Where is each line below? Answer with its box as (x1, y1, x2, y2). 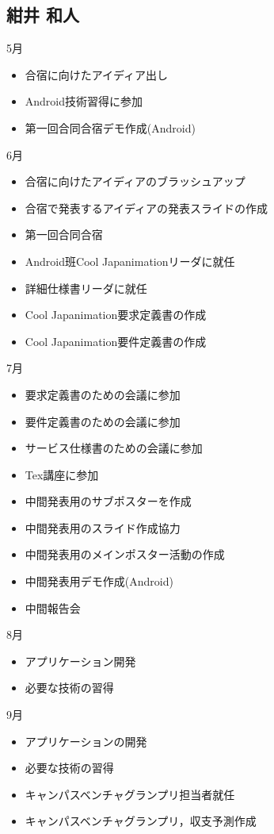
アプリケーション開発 (25, 652, 136, 669)
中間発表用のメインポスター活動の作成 (25, 546, 225, 563)
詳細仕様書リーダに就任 (25, 279, 147, 296)
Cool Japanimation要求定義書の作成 (25, 306, 207, 323)
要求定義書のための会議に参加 (25, 386, 181, 402)
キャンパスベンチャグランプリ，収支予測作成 (25, 813, 257, 829)
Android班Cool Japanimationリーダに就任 (25, 252, 235, 269)
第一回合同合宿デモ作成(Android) (25, 119, 196, 136)
